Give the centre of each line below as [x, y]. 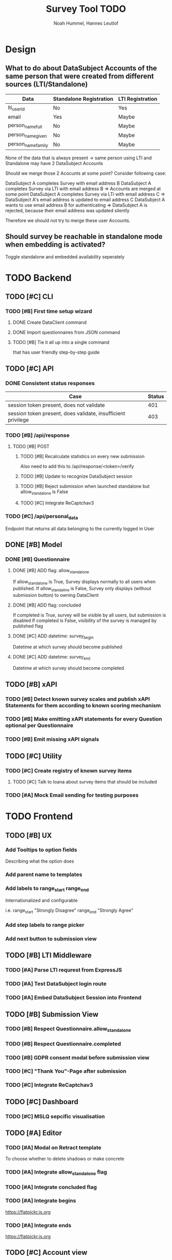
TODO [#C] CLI [29, 296]
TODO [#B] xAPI [31, 684]
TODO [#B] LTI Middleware [49, 955]
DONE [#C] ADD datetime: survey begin [53, 636]
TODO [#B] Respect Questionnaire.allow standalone [68, 1029]
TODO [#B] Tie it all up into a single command [61, 342]
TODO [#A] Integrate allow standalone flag [56, 1173]
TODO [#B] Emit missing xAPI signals [52, 739]
